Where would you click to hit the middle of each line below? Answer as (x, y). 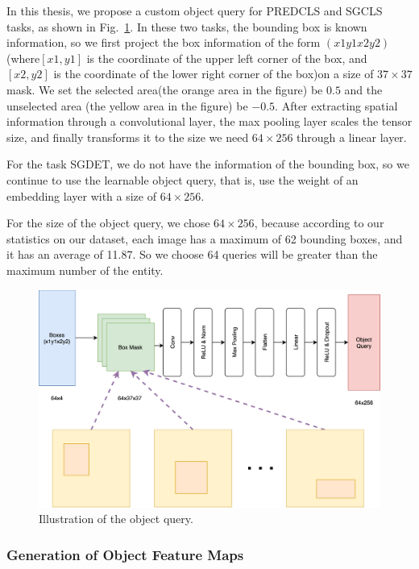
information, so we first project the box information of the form (164, 42)
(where (23, 58)
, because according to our (319, 223)
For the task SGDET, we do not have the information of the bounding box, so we (208, 164)
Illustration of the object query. (116, 519)
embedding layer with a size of (81, 195)
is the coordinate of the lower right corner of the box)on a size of (214, 74)
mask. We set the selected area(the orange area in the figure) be (165, 89)
